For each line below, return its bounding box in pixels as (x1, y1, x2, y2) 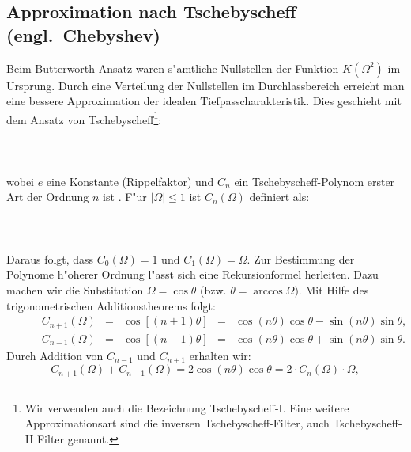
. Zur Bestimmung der (247, 250, 355, 267)
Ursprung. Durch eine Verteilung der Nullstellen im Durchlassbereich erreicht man (6, 77, 405, 93)
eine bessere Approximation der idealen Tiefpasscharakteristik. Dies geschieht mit (6, 93, 402, 109)
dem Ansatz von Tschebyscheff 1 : (6, 108, 162, 127)
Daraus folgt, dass (6, 250, 94, 267)
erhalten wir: (189, 347, 251, 363)
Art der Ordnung (6, 188, 89, 205)
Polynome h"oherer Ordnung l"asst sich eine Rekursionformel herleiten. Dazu (6, 266, 379, 283)
